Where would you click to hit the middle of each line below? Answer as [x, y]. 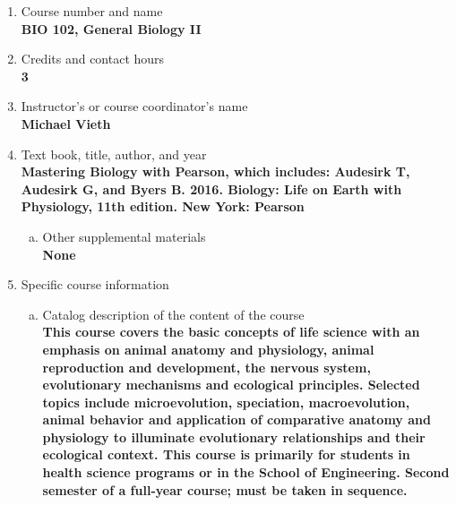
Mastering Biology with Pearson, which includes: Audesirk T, [215, 171]
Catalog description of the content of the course [173, 314]
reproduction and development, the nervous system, [206, 367]
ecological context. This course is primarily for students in [226, 454]
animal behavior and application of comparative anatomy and [237, 419]
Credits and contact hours [93, 59]
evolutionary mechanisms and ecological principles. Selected [231, 385]
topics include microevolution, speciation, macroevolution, [226, 402]
